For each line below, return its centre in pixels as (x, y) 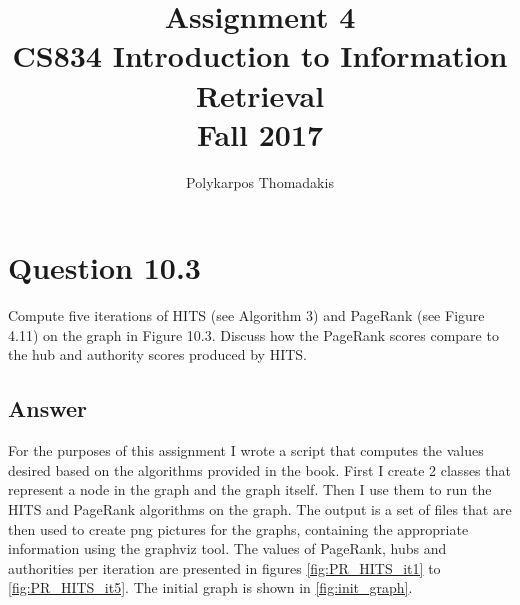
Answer (48, 408)
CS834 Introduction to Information (260, 55)
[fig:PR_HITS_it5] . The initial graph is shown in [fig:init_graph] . (210, 587)
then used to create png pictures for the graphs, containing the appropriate (238, 528)
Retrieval (260, 94)
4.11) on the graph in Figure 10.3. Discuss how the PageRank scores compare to (253, 334)
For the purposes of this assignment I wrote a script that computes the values (246, 450)
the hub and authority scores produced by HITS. (157, 354)
